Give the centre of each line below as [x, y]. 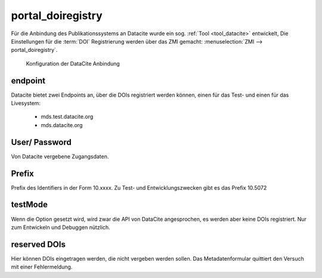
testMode [29, 205]
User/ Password [41, 142]
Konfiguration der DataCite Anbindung [73, 63]
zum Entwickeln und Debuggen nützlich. [61, 227]
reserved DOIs [38, 244]
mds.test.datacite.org [67, 117]
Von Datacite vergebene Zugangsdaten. [60, 156]
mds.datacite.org [62, 125]
